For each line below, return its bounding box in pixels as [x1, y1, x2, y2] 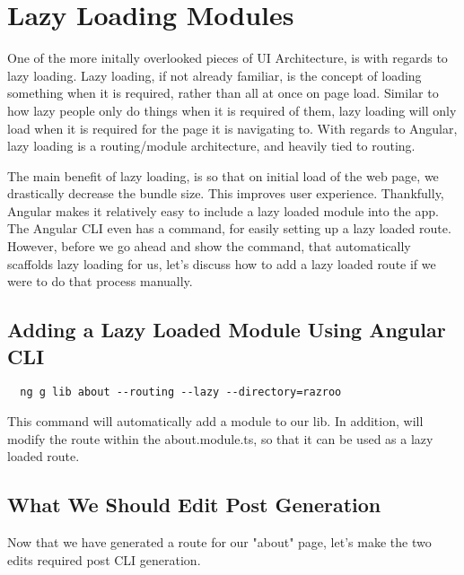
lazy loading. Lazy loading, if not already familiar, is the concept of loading [7, 65, 422, 84]
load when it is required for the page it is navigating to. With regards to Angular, [7, 118, 458, 137]
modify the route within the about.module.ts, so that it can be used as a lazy [7, 429, 433, 448]
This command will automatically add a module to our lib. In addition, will [7, 412, 424, 431]
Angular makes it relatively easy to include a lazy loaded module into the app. [7, 201, 439, 220]
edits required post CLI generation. [7, 550, 201, 569]
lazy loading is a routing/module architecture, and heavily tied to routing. [7, 136, 416, 155]
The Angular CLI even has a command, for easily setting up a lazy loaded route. [7, 219, 451, 238]
